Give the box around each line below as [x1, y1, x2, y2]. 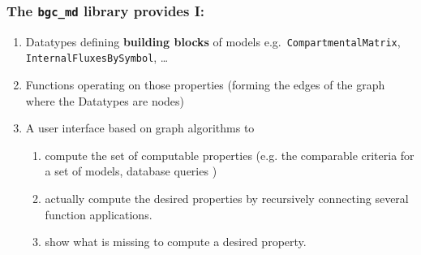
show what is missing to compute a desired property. [45, 233, 307, 250]
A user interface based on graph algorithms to [25, 119, 255, 136]
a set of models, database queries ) [45, 162, 217, 179]
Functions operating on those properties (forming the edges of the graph [25, 76, 385, 93]
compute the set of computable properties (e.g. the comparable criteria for [45, 146, 415, 163]
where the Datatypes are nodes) [25, 92, 185, 109]
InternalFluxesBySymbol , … [25, 49, 169, 66]
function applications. [45, 205, 153, 223]
